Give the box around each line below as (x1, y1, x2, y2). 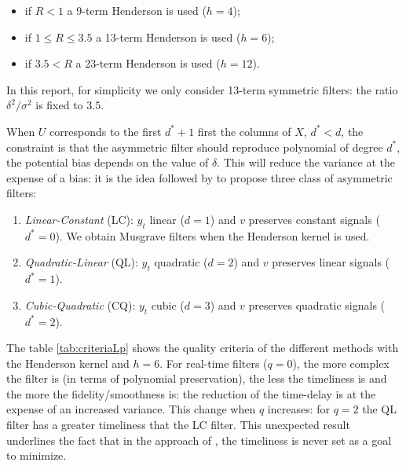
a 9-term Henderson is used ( (67, 2, 207, 18)
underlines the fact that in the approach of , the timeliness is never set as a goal (6, 431, 392, 448)
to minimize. (6, 447, 67, 464)
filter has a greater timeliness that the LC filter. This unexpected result (6, 416, 350, 433)
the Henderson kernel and (6, 354, 130, 371)
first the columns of (197, 123, 291, 139)
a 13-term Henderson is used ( (96, 28, 241, 45)
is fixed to (35, 97, 83, 113)
